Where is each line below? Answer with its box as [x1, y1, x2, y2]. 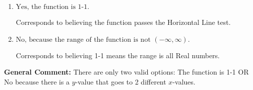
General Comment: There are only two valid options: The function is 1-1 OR [4, 67, 249, 77]
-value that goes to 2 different [75, 76, 166, 87]
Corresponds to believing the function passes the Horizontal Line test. [16, 17, 231, 27]
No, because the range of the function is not [16, 36, 151, 43]
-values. [172, 76, 195, 87]
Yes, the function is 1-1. [16, 3, 90, 10]
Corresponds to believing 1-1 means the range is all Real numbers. [16, 50, 220, 60]
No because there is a [4, 76, 70, 87]
